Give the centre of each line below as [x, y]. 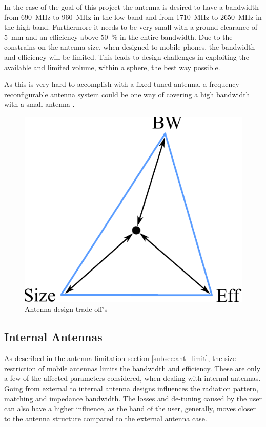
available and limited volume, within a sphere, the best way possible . [112, 67]
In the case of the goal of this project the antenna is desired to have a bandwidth [131, 7]
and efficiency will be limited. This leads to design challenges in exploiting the [127, 57]
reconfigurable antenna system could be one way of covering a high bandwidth [127, 94]
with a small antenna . [39, 104]
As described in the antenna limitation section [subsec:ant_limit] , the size [120, 358]
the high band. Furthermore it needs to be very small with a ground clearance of [131, 27]
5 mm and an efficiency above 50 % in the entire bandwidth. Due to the [118, 37]
